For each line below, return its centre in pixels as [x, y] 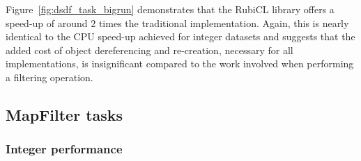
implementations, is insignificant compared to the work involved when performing [180, 63]
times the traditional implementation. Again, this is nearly [224, 23]
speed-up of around [47, 23]
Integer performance [64, 149]
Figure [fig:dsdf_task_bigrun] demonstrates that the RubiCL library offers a [170, 9]
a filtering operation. [49, 77]
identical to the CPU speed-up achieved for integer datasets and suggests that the [180, 36]
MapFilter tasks [64, 114]
